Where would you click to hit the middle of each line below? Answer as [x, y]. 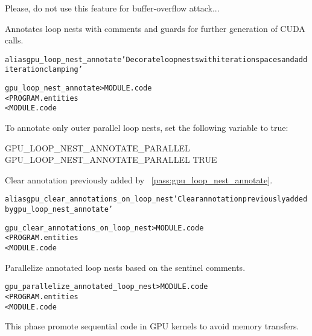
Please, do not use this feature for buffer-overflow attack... [112, 8]
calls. [14, 40]
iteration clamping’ [44, 70]
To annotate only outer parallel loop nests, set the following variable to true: [147, 128]
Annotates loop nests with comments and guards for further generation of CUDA [155, 28]
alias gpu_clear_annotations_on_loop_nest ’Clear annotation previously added [156, 199]
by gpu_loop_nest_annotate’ [59, 210]
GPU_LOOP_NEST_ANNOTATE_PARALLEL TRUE [111, 160]
